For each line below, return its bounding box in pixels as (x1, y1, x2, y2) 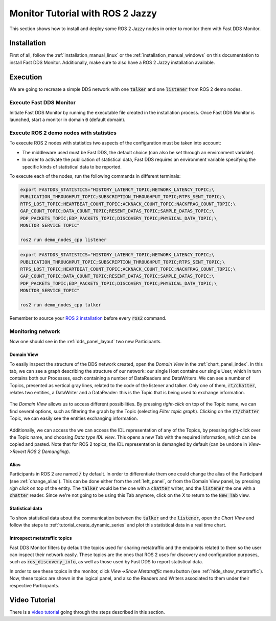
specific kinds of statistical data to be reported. (22, 163, 122, 170)
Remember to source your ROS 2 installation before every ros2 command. (9, 315, 167, 321)
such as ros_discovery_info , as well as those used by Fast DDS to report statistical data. (9, 559, 203, 565)
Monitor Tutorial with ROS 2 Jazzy (9, 8, 157, 19)
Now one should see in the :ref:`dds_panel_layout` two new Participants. (9, 339, 162, 345)
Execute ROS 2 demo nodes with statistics (9, 129, 117, 136)
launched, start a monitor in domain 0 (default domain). (9, 116, 126, 123)
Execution (9, 73, 42, 81)
